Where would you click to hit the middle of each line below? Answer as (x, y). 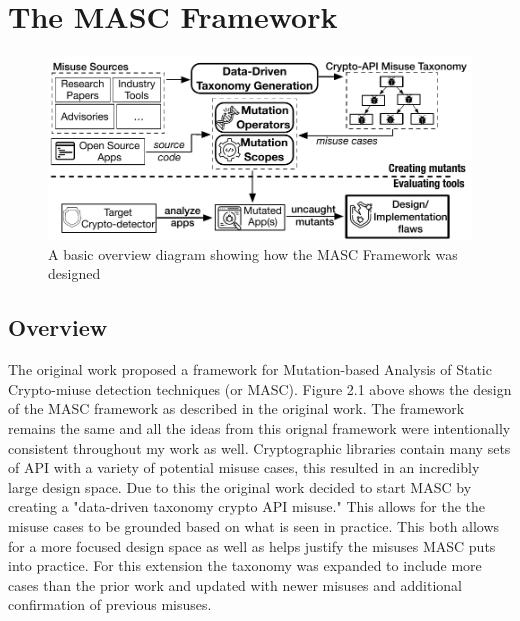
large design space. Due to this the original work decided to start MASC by (240, 486)
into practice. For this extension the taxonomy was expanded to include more (245, 565)
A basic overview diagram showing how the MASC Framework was (253, 253)
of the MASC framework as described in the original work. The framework (236, 408)
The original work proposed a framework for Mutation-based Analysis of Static (250, 369)
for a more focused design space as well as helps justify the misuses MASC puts (252, 545)
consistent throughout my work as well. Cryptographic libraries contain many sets (259, 447)
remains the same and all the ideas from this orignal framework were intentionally (259, 427)
